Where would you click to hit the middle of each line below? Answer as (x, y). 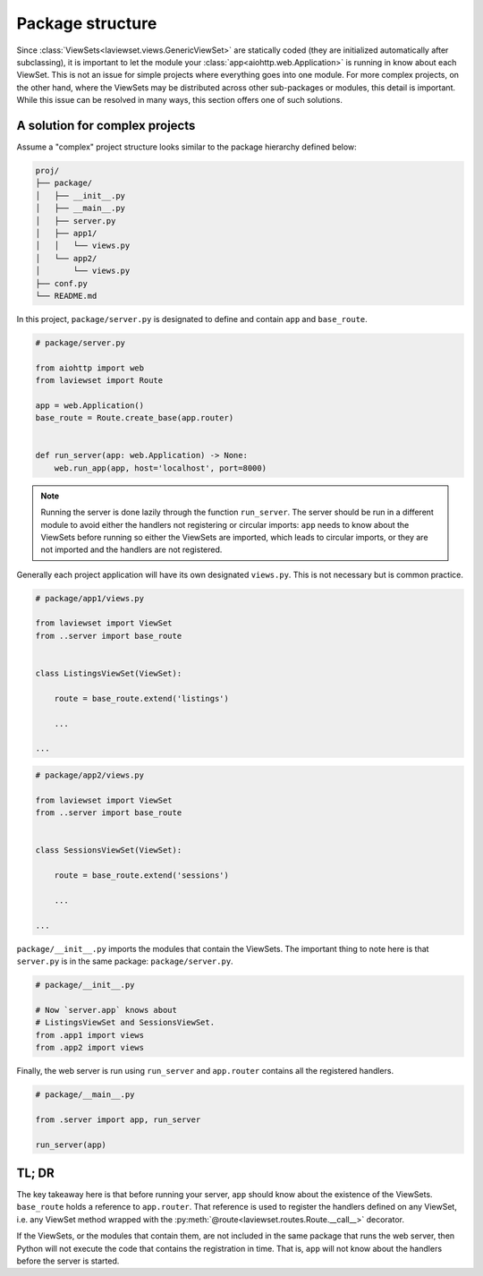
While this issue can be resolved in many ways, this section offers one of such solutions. (180, 100)
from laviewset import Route (99, 381)
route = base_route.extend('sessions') (142, 876)
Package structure (87, 23)
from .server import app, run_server (118, 1119)
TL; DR (36, 1173)
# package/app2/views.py (90, 775)
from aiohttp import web (90, 368)
